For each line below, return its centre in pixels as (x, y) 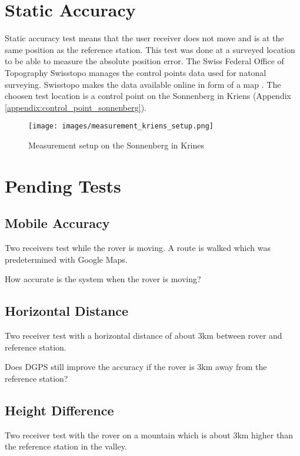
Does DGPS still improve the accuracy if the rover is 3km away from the (136, 367)
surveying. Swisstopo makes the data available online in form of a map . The (143, 84)
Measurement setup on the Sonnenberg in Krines (116, 145)
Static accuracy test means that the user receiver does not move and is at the (144, 38)
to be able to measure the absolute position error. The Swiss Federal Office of (144, 61)
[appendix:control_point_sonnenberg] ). (76, 107)
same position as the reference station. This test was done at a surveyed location (150, 49)
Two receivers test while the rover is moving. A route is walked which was (138, 248)
